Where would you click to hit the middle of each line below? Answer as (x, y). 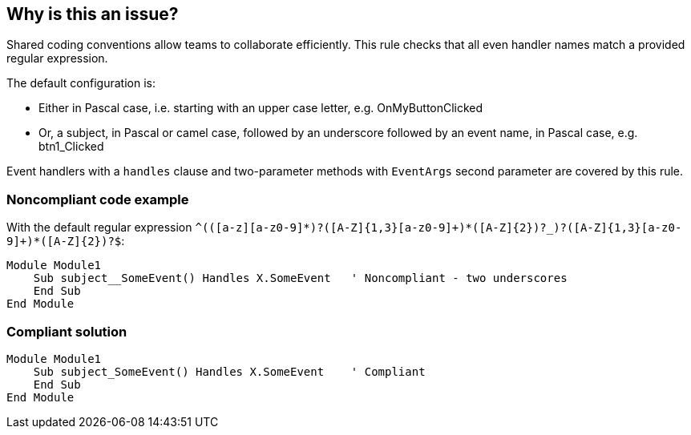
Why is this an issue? (93, 14)
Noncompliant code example (98, 199)
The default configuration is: (81, 83)
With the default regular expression (99, 228)
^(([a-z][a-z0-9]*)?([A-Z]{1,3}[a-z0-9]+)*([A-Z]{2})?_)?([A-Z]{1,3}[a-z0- (438, 228)
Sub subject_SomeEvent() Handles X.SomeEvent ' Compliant (229, 371)
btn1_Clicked (71, 147)
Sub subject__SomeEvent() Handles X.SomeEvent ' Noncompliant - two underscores (300, 278)
